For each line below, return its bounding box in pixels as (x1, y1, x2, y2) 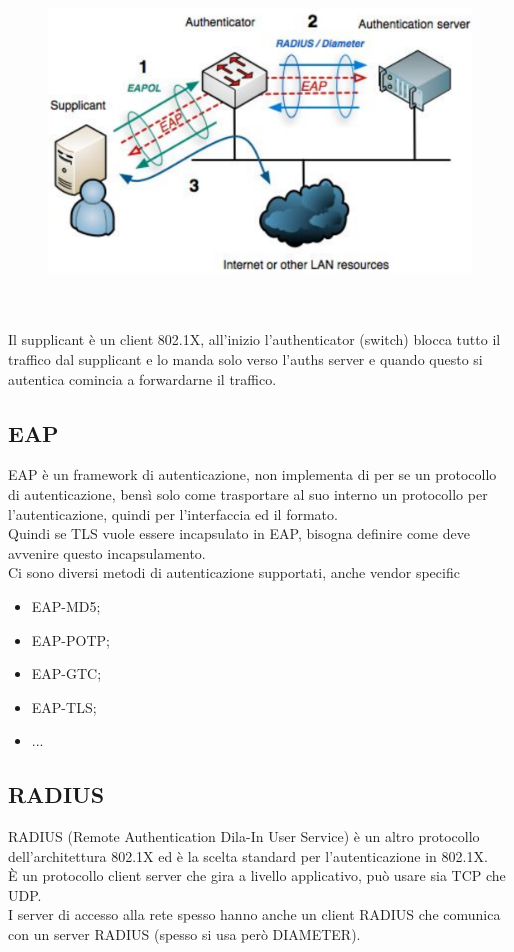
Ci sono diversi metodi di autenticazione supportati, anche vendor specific (8, 562, 460, 583)
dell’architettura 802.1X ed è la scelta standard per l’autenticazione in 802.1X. (8, 845, 488, 866)
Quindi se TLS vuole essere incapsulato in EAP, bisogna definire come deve (8, 523, 470, 544)
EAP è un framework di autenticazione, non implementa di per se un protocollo (8, 464, 497, 485)
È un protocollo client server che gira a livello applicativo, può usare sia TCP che (8, 865, 506, 886)
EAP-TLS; (31, 696, 97, 717)
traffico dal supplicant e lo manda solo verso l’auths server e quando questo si (8, 348, 483, 369)
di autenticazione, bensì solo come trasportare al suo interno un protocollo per (8, 483, 488, 504)
